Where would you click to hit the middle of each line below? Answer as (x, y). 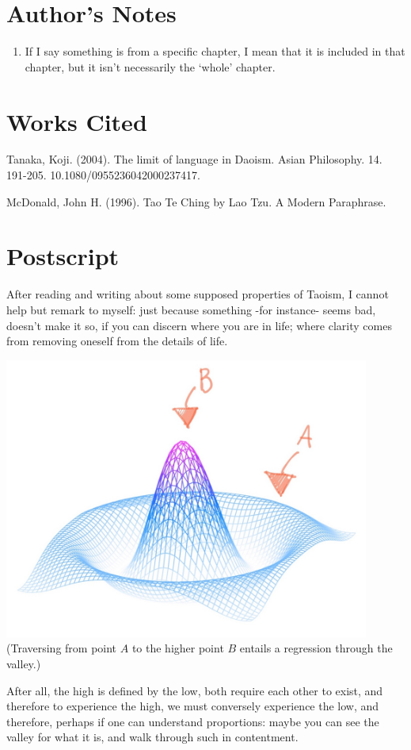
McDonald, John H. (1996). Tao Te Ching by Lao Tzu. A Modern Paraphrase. (196, 201)
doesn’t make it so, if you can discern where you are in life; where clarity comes (199, 325)
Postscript (63, 256)
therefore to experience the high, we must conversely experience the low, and (193, 706)
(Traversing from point (62, 648)
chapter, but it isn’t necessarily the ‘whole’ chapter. (150, 66)
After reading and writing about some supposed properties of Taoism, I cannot (198, 294)
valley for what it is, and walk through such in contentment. (152, 737)
